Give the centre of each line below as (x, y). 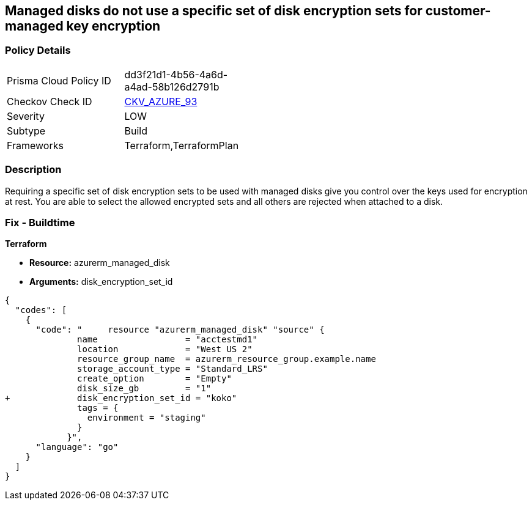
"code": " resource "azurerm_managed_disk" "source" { (180, 330)
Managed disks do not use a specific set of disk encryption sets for (214, 11)
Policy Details (38, 50)
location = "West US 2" (165, 349)
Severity (26, 116)
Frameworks (35, 145)
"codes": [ (41, 310)
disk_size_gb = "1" (144, 389)
